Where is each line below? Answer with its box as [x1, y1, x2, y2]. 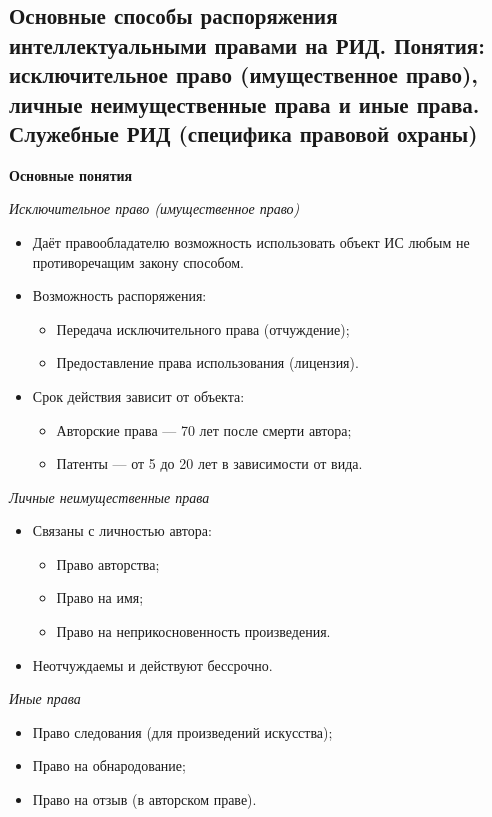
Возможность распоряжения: [32, 285, 207, 306]
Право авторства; [56, 553, 160, 574]
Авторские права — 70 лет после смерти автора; [56, 419, 352, 440]
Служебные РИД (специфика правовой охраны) [9, 117, 478, 148]
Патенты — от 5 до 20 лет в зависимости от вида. [56, 453, 363, 474]
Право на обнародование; [32, 755, 186, 776]
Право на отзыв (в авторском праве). [32, 789, 257, 810]
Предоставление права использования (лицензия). [56, 352, 359, 373]
